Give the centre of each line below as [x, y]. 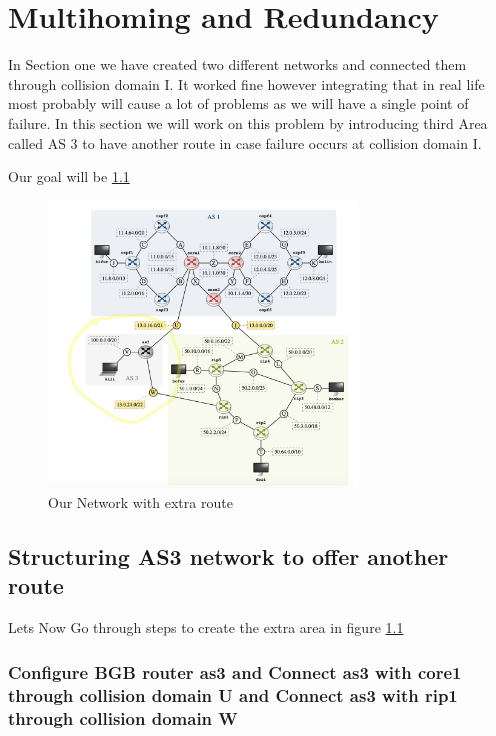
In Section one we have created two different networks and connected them [237, 64]
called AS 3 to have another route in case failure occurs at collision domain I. [245, 142]
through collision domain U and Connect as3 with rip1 [233, 694]
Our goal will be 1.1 [69, 176]
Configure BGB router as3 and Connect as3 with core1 [235, 671]
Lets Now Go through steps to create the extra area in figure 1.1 [206, 627]
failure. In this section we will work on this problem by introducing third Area [248, 122]
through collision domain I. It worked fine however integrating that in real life [246, 83]
